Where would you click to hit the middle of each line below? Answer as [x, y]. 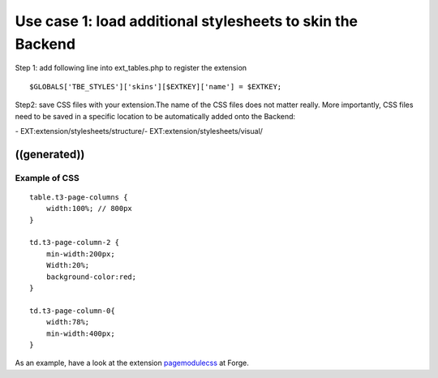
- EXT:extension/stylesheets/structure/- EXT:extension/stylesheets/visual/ [139, 131]
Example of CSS [47, 178]
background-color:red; [91, 277]
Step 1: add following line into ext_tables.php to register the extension [131, 68]
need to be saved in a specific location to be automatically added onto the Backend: [155, 116]
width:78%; [68, 322]
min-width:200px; [80, 254]
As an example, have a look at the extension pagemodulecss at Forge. [132, 363]
